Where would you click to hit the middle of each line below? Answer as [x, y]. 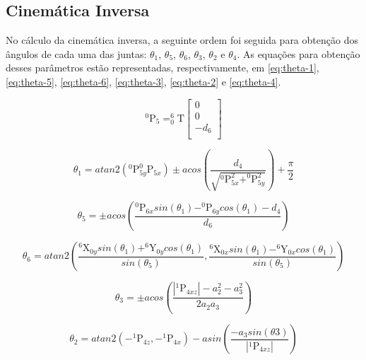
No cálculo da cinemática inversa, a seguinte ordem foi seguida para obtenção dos [182, 40]
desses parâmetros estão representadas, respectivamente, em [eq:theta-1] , [163, 68]
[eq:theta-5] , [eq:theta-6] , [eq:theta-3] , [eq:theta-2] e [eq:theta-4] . [143, 81]
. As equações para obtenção [299, 53]
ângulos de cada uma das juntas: [76, 53]
